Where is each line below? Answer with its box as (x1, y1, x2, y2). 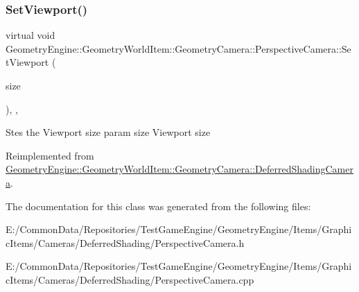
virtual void (6, 28, 55, 42)
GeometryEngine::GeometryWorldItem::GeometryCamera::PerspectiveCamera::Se (6, 41, 351, 55)
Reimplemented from (6, 148, 94, 162)
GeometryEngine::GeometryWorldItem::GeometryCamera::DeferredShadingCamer (6, 162, 353, 176)
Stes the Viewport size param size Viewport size (6, 125, 211, 139)
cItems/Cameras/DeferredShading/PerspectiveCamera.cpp (6, 272, 254, 286)
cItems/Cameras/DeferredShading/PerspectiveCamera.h (6, 235, 245, 250)
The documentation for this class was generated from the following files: (6, 198, 311, 213)
